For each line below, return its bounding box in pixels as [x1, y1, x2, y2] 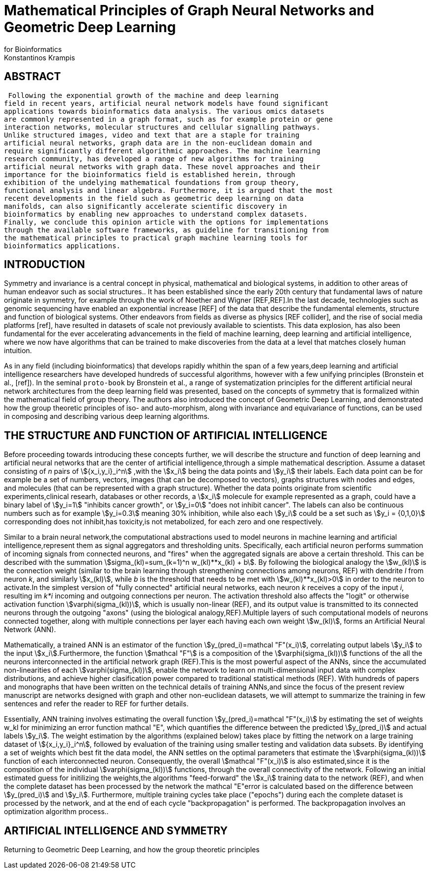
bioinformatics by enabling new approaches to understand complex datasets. [4, 210, 308, 218]
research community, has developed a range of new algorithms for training [4, 154, 304, 163]
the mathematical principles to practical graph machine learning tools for [4, 233, 308, 242]
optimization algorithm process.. [4, 807, 109, 816]
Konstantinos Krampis [4, 53, 75, 62]
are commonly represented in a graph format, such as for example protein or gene [4, 115, 333, 123]
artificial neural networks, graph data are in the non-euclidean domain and [4, 138, 312, 147]
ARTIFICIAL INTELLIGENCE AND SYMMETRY [4, 824, 228, 837]
